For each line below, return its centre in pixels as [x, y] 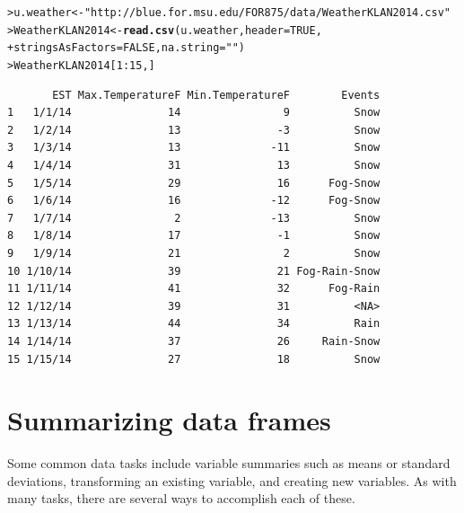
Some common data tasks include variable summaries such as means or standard [229, 463]
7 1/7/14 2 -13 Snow [194, 218]
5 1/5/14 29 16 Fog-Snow [194, 183]
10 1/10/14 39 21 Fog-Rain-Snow [194, 271]
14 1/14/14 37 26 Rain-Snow [194, 341]
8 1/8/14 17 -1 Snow [194, 236]
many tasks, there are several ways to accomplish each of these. [181, 498]
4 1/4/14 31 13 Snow [194, 165]
